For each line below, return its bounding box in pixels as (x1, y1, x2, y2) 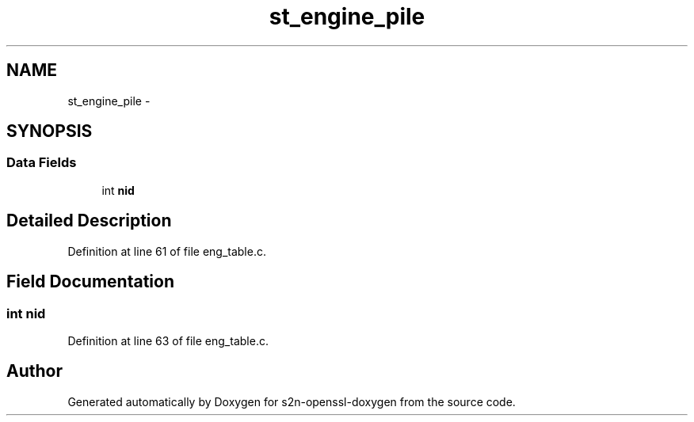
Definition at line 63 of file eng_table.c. (67, 333, 269, 348)
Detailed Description (6, 211, 172, 231)
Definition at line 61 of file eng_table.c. (67, 244, 266, 258)
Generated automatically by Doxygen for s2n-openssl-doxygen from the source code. (67, 394, 516, 409)
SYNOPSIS (6, 121, 93, 142)
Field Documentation (6, 272, 174, 292)
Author (6, 361, 63, 382)
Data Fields (6, 154, 77, 171)
